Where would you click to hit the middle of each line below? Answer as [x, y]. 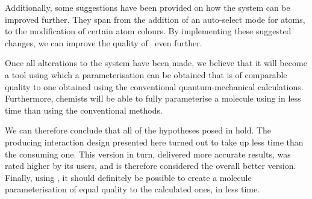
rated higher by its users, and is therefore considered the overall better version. [151, 166]
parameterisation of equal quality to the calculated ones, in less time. [133, 189]
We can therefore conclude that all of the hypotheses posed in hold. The [138, 130]
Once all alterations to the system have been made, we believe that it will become [156, 63]
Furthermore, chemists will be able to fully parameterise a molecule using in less [153, 98]
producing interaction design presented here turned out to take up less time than [154, 142]
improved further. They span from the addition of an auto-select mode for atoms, [155, 19]
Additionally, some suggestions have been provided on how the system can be [148, 7]
